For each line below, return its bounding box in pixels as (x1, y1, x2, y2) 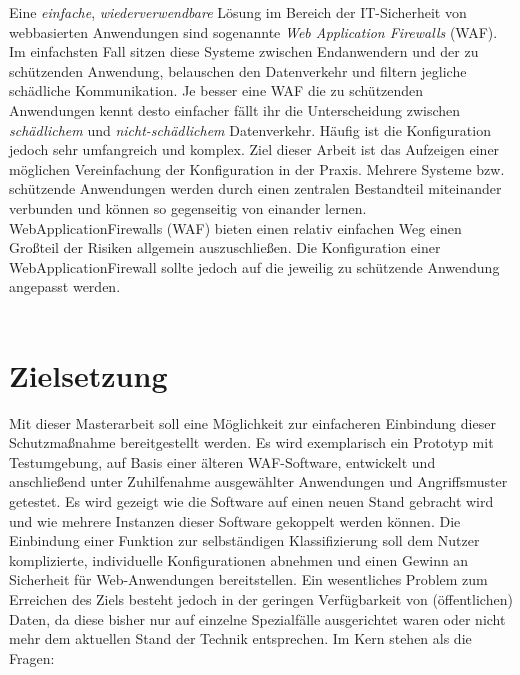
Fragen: (9, 647, 55, 668)
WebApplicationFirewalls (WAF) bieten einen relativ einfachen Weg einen (9, 217, 462, 238)
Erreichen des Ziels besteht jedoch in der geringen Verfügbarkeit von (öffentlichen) (9, 588, 513, 609)
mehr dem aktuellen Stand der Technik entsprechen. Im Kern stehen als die (9, 628, 472, 649)
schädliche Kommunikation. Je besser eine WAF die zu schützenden (9, 80, 424, 101)
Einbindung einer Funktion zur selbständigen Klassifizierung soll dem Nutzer (9, 530, 480, 551)
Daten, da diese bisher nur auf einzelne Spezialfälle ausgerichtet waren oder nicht (9, 608, 506, 629)
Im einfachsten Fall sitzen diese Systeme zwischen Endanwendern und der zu (9, 41, 479, 62)
